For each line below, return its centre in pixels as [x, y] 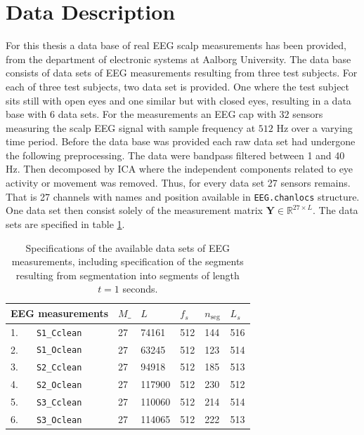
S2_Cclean [59, 368]
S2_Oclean [59, 386]
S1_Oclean [59, 350]
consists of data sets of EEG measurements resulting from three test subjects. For [182, 73]
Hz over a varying [314, 127]
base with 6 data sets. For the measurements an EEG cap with [141, 114]
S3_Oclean [59, 421]
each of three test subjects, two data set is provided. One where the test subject [178, 86]
